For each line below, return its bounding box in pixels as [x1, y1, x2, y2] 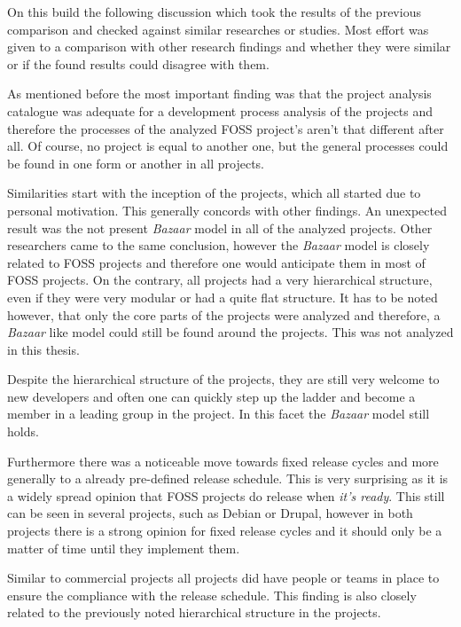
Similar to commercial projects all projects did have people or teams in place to [7, 568, 440, 587]
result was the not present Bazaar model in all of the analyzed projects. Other [7, 218, 433, 237]
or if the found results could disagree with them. [7, 54, 270, 73]
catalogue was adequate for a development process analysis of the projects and [7, 101, 434, 120]
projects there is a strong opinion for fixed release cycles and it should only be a [7, 521, 442, 540]
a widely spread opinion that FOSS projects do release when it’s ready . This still [7, 486, 445, 505]
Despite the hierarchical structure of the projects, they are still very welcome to [7, 370, 440, 388]
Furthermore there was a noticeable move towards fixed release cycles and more [7, 451, 439, 470]
